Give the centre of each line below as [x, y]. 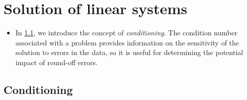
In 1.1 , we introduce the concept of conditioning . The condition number [126, 33]
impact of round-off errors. [56, 62]
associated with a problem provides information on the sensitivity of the [127, 42]
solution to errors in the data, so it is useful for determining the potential [129, 52]
